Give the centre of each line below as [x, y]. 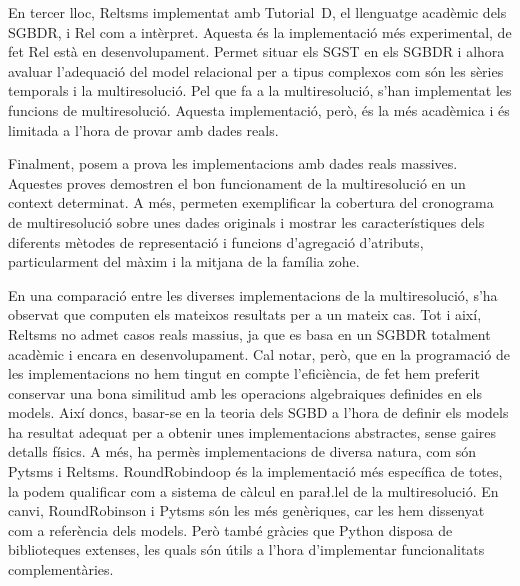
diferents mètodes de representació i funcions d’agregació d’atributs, [216, 241]
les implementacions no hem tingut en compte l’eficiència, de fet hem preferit [244, 373]
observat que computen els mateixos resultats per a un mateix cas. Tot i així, [245, 314]
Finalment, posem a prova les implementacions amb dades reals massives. [233, 163]
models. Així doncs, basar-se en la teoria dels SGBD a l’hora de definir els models [258, 412]
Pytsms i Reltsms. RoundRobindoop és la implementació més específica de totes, [255, 471]
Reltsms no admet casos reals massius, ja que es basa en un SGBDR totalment [249, 333]
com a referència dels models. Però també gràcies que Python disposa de [230, 529]
